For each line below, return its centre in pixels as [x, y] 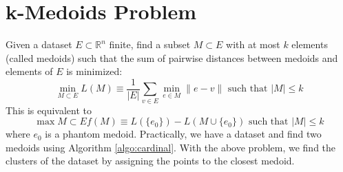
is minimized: [94, 71]
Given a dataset [39, 44]
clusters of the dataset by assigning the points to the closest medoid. [150, 161]
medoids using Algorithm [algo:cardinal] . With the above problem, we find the [171, 147]
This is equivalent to [49, 110]
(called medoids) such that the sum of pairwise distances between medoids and [172, 57]
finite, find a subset [150, 44]
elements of [29, 71]
